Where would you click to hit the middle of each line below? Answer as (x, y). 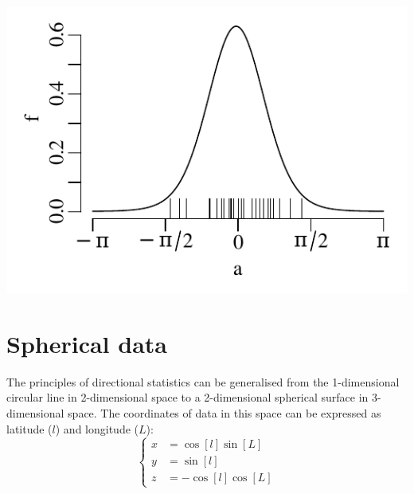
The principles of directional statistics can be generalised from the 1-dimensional (203, 381)
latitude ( (29, 428)
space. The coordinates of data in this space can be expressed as (225, 412)
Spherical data (87, 343)
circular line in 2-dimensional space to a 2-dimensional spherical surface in (187, 397)
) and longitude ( (97, 428)
